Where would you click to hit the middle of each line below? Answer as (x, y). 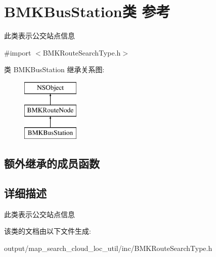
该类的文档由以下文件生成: (48, 231)
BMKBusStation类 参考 (87, 11)
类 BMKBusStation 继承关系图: (54, 69)
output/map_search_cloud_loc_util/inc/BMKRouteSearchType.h (108, 248)
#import (18, 52)
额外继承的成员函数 (52, 163)
